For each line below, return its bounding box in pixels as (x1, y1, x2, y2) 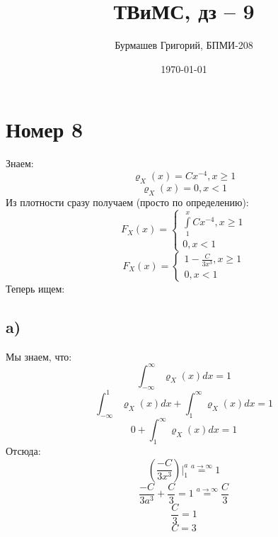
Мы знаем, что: (6, 349, 72, 363)
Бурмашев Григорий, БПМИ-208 (115, 38, 253, 52)
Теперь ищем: (6, 281, 65, 295)
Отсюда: (6, 443, 41, 458)
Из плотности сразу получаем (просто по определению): (6, 194, 249, 209)
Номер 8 (6, 115, 83, 144)
